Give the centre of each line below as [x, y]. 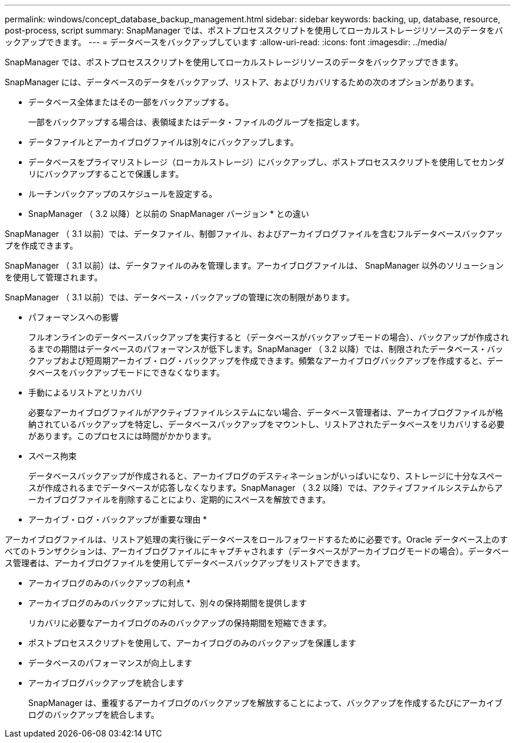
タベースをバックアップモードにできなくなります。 [126, 372]
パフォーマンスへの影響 [73, 317]
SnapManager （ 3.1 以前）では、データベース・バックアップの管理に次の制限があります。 [180, 297]
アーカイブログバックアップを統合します [106, 683]
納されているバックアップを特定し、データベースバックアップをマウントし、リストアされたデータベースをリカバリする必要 [267, 424]
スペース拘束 [53, 456]
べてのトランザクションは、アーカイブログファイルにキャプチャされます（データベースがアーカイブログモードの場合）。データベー [257, 551]
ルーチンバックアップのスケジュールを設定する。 [123, 194]
